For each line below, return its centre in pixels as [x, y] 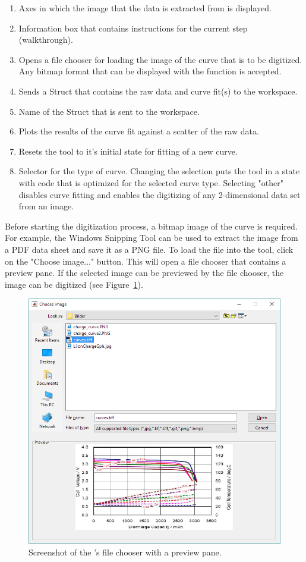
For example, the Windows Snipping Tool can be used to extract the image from [152, 238]
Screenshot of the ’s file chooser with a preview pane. [125, 552]
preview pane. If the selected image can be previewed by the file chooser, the [144, 273]
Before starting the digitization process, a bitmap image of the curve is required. [151, 226]
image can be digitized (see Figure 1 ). [74, 284]
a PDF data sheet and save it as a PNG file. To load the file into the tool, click [149, 249]
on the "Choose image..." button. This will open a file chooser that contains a [146, 261]
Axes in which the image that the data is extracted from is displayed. [145, 8]
